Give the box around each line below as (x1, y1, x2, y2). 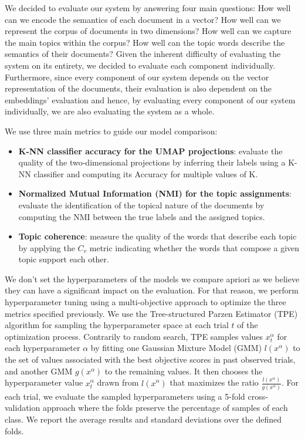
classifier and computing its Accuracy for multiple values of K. (33, 167, 258, 180)
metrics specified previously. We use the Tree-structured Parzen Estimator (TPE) (5, 307, 298, 319)
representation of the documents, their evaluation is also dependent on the (5, 82, 272, 94)
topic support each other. (18, 253, 109, 265)
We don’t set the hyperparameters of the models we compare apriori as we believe (5, 272, 300, 285)
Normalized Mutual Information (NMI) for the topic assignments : (18, 187, 292, 200)
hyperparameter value (5, 376, 83, 389)
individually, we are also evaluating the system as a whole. (5, 105, 215, 117)
